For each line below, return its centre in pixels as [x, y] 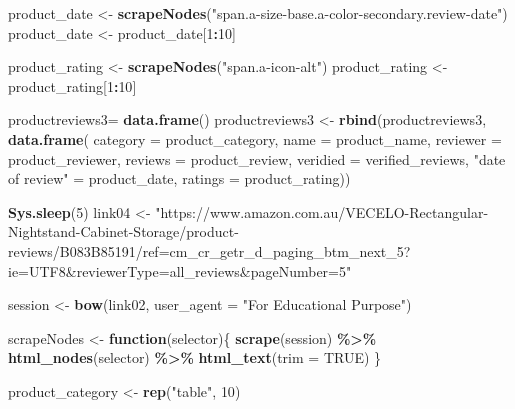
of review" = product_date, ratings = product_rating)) [179, 178]
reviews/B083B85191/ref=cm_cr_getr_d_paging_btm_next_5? [209, 250]
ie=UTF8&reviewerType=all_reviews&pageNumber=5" [180, 270]
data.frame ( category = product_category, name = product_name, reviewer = [255, 138]
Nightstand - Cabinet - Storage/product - [123, 231]
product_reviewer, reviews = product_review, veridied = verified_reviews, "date [257, 158]
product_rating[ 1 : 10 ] [72, 85]
